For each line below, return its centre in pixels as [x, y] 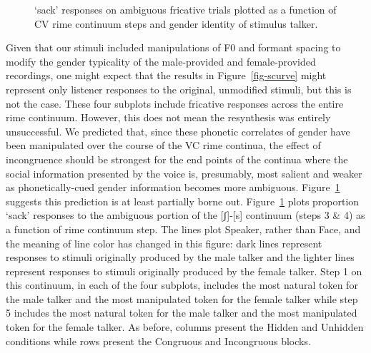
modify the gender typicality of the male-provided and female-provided [161, 61]
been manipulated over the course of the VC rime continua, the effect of [163, 145]
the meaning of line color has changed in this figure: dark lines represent [164, 243]
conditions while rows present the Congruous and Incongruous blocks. [158, 341]
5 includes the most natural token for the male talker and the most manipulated [182, 313]
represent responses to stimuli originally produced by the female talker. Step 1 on [184, 271]
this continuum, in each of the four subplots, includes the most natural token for [182, 285]
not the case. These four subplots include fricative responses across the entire [175, 103]
